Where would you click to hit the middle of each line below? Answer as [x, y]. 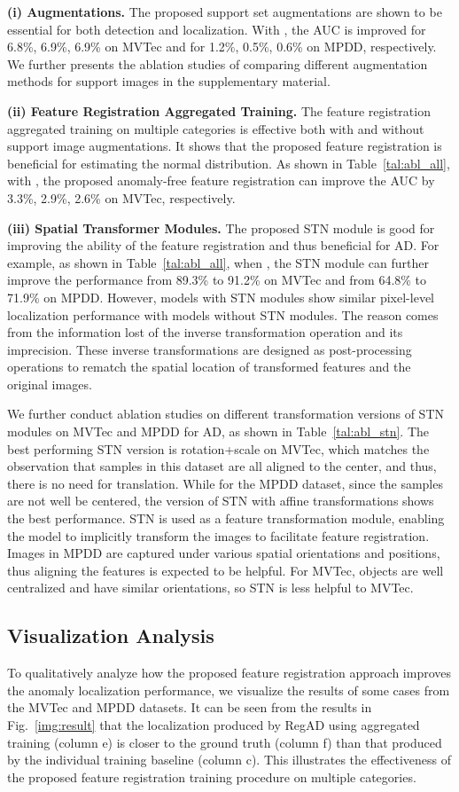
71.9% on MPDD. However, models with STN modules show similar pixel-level [221, 297]
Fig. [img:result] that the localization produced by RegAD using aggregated [214, 724]
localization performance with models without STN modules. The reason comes [223, 314]
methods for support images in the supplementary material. [169, 81]
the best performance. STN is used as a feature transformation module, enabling [226, 518]
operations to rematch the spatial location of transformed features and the [209, 367]
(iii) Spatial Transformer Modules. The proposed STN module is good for [221, 227]
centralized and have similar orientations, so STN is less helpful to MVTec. [210, 588]
